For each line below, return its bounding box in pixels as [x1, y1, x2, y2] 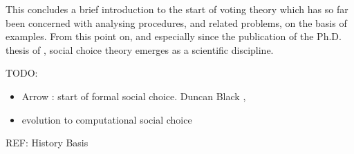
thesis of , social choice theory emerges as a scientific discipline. [6, 42, 274, 57]
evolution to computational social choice [21, 112, 192, 126]
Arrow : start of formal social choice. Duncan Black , [21, 88, 246, 103]
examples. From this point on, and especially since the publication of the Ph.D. [6, 29, 342, 44]
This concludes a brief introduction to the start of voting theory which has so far [6, 2, 348, 16]
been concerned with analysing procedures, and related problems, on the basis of [6, 15, 347, 30]
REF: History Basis [6, 135, 88, 150]
